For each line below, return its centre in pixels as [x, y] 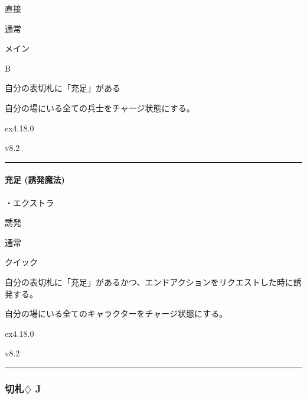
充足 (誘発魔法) [35, 180]
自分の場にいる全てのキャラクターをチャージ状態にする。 [116, 313]
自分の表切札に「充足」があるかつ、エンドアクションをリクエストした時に [149, 281]
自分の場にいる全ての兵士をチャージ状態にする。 [100, 107]
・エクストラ [30, 202]
